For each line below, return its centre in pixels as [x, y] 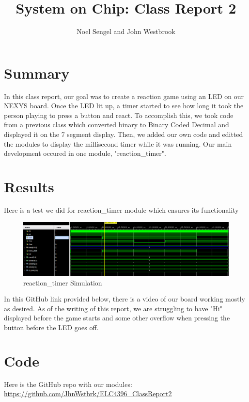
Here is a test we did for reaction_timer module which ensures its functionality [121, 209]
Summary [37, 73]
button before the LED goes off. [51, 327]
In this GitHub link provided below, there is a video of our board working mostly [124, 299]
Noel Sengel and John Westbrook [126, 31]
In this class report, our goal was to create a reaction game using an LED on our [124, 96]
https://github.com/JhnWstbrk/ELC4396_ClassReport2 [88, 394]
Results [29, 186]
